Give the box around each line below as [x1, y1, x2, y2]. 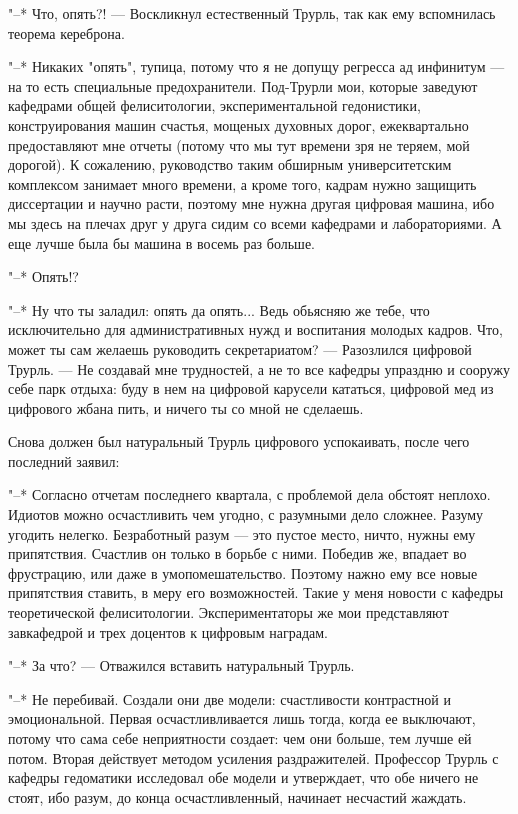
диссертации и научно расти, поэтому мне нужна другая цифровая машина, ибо [8, 193, 495, 214]
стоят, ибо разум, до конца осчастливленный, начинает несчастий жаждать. [8, 786, 467, 807]
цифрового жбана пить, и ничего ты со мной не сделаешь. [8, 397, 364, 418]
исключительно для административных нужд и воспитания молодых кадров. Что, [8, 319, 503, 340]
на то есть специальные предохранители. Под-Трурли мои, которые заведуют [8, 75, 478, 96]
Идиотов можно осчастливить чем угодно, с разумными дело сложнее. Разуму [8, 504, 484, 525]
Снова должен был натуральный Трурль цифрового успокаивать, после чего [8, 431, 470, 452]
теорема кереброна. [8, 22, 125, 43]
